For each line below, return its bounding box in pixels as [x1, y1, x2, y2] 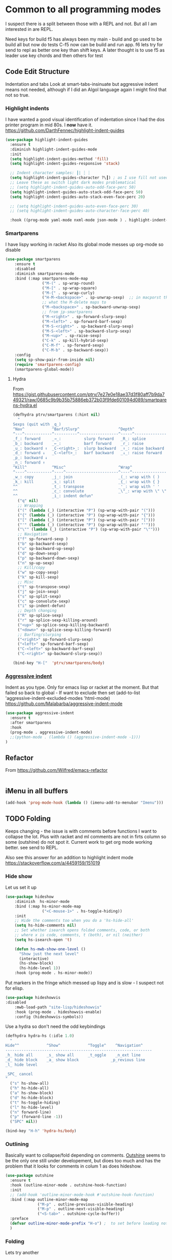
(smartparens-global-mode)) [14, 366, 74, 372]
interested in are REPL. [5, 26, 53, 32]
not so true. [5, 91, 30, 98]
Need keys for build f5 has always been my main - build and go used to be [5, 36, 162, 42]
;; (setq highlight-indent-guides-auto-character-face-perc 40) [10, 208, 150, 214]
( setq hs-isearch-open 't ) [14, 937, 72, 942]
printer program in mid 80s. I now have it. [5, 122, 93, 128]
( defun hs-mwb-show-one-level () [14, 947, 86, 952]
